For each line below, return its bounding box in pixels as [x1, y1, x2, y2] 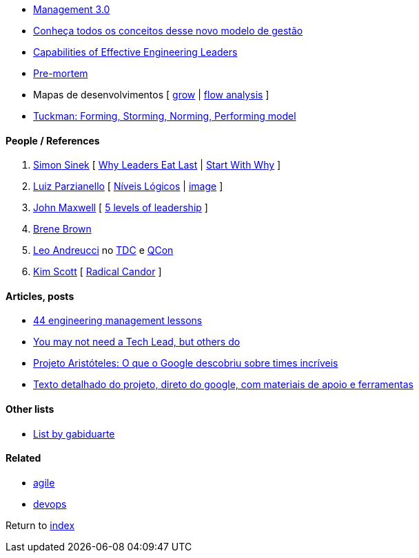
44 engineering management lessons [33, 314, 203, 327]
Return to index [6, 519, 75, 531]
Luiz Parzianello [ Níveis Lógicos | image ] [33, 180, 223, 193]
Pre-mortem [33, 67, 88, 79]
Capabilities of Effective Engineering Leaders [33, 46, 238, 58]
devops [33, 497, 67, 510]
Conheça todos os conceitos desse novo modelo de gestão [33, 25, 303, 36]
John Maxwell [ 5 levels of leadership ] [33, 202, 208, 214]
